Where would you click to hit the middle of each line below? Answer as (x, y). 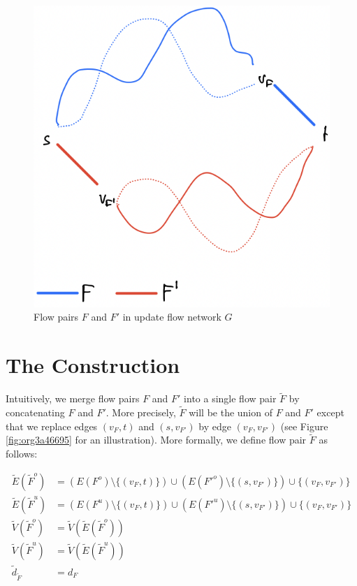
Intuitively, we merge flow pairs (73, 398)
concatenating (35, 412)
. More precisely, (141, 412)
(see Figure (304, 426)
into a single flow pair (230, 398)
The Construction (93, 365)
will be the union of (231, 412)
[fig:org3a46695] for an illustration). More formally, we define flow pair (156, 440)
